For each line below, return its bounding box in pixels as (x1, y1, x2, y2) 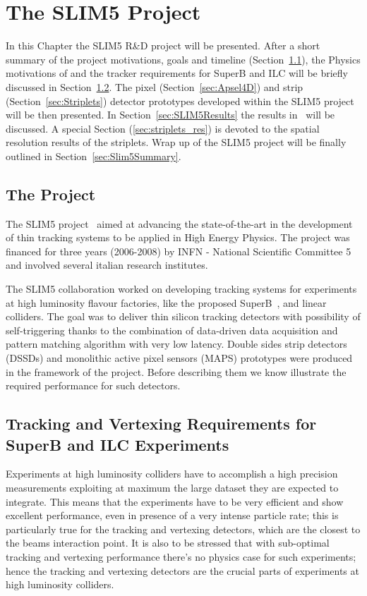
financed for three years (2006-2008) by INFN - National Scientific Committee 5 (6, 243, 351, 258)
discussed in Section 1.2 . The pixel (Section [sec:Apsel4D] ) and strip (6, 79, 303, 94)
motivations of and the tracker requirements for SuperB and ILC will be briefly (6, 66, 349, 80)
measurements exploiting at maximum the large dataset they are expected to (6, 480, 339, 494)
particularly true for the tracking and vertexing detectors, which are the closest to (6, 521, 361, 536)
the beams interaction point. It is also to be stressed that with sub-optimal (6, 535, 330, 550)
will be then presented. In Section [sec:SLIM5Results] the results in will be (6, 107, 335, 122)
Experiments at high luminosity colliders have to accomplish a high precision (6, 466, 338, 481)
